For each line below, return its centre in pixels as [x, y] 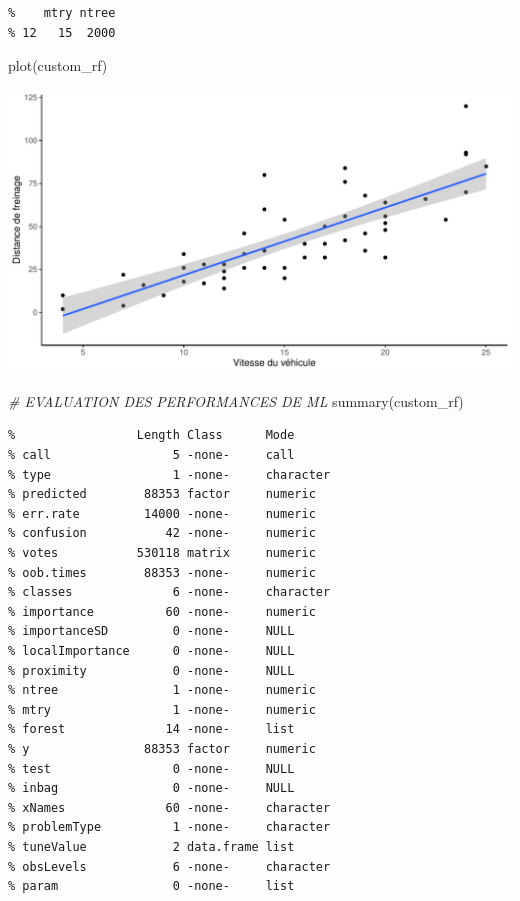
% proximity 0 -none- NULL [151, 670]
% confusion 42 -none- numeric [162, 533]
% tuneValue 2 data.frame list [151, 846]
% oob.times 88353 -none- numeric [162, 572]
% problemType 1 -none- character [169, 827]
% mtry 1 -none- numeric [162, 709]
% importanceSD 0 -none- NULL [151, 631]
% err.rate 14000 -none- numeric [162, 513]
